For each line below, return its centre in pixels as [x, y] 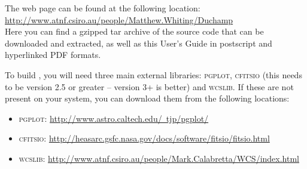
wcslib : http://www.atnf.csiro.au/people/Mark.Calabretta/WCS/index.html [159, 158]
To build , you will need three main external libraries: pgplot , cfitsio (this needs [153, 74]
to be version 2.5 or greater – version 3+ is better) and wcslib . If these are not [149, 86]
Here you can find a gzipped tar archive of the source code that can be [134, 31]
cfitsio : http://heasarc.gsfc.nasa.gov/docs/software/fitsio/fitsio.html [144, 138]
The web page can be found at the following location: [103, 8]
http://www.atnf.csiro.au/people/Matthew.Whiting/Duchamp [119, 19]
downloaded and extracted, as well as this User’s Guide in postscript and [139, 43]
